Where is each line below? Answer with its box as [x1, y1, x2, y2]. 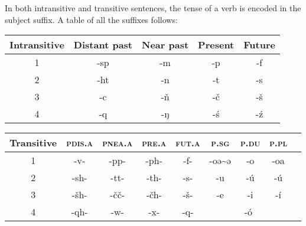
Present [198, 38, 235, 52]
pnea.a [102, 136, 133, 150]
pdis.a [66, 136, 93, 150]
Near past [142, 38, 189, 52]
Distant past [73, 38, 133, 52]
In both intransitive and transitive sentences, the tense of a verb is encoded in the [5, 2, 301, 14]
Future [243, 38, 275, 52]
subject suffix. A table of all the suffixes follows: [5, 13, 178, 25]
